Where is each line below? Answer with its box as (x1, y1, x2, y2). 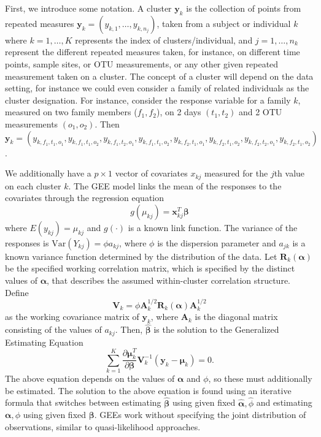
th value (274, 167, 305, 180)
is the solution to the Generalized (153, 323, 279, 336)
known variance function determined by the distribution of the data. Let (5, 249, 277, 262)
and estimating (256, 396, 312, 409)
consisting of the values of (5, 323, 102, 336)
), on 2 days (157, 105, 201, 118)
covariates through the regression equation (5, 191, 164, 204)
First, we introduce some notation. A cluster (5, 2, 172, 14)
